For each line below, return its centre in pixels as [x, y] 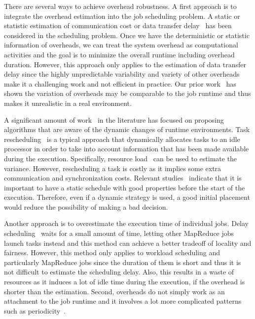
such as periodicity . [35, 310]
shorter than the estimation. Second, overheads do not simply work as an [114, 291]
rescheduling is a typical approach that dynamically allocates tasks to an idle [122, 139]
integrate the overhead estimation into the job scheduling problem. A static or [122, 16]
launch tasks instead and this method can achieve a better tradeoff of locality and [128, 243]
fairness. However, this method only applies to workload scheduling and [112, 252]
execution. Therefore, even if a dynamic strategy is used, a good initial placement [127, 197]
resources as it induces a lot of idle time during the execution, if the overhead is [125, 282]
